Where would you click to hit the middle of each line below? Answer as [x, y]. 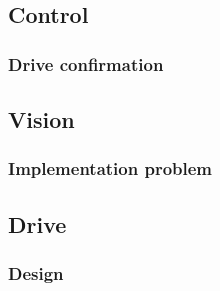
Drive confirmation [86, 63]
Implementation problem [110, 168]
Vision [41, 119]
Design [36, 272]
